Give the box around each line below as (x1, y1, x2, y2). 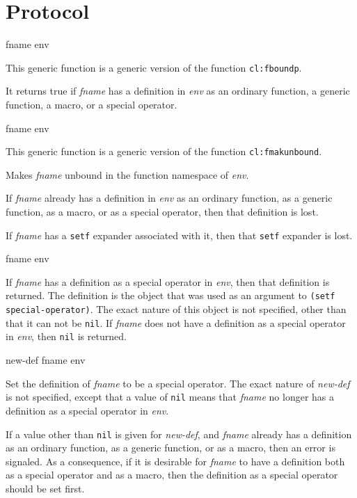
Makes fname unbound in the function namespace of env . (6, 167, 249, 182)
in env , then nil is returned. (6, 329, 127, 344)
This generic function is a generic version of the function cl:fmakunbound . (6, 144, 322, 159)
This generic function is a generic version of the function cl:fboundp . (6, 60, 302, 74)
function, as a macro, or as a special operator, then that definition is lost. (6, 204, 319, 218)
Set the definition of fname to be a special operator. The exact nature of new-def (6, 376, 350, 390)
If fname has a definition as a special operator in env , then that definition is (6, 274, 330, 289)
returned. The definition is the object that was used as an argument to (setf (6, 288, 335, 303)
